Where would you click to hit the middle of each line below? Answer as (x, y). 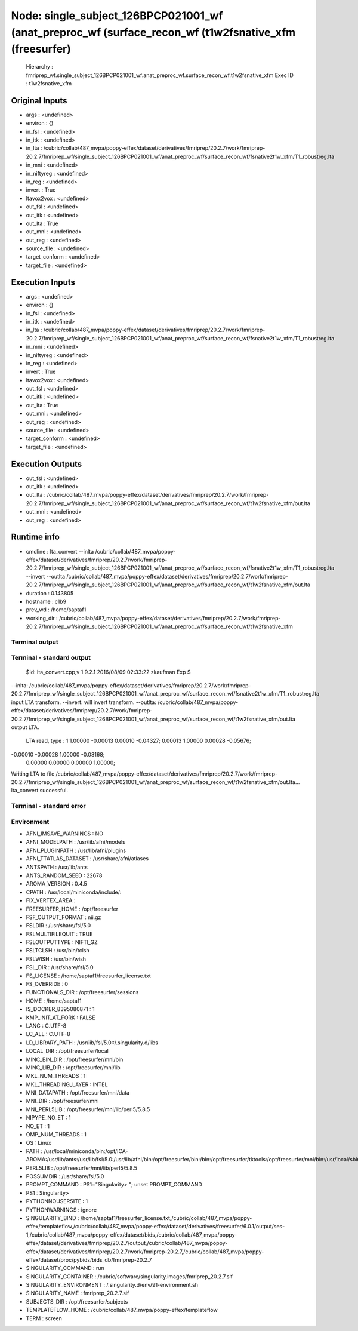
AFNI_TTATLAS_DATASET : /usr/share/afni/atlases (87, 859)
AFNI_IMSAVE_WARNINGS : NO (65, 834)
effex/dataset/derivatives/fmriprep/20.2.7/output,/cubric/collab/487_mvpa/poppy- (127, 1243)
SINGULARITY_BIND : (53, 1218)
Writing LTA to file (33, 774)
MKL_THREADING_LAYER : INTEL (67, 1084)
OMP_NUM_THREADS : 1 (56, 1135)
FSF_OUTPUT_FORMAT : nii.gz (64, 917)
